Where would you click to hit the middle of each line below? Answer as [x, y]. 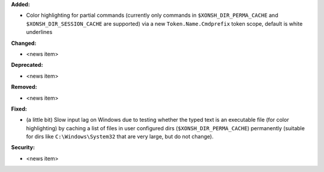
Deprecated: [27, 65]
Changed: [24, 43]
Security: [23, 148]
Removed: [24, 87]
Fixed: [19, 109]
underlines [39, 32]
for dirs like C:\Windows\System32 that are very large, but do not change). [120, 137]
